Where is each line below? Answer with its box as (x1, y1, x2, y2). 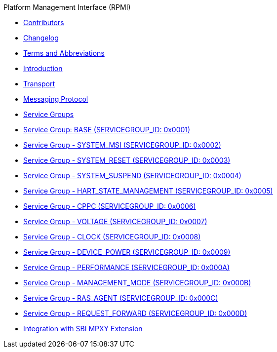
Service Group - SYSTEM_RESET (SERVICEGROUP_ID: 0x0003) (23, 156, 231, 164)
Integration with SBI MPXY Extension (23, 324, 143, 333)
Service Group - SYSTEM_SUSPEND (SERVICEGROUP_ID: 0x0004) (23, 171, 241, 180)
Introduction (23, 64, 63, 73)
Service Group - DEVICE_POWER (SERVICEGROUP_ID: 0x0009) (23, 248, 231, 256)
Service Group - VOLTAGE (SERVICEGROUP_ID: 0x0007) (23, 217, 207, 226)
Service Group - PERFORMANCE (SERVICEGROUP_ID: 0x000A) (23, 263, 230, 272)
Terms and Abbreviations (23, 49, 105, 57)
